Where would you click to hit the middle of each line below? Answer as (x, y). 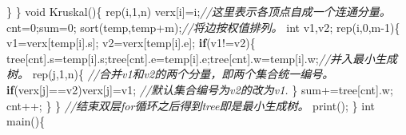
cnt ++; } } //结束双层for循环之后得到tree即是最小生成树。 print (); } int (191, 105)
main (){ (26, 121)
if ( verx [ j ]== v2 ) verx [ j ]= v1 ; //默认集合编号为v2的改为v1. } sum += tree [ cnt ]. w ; (200, 89)
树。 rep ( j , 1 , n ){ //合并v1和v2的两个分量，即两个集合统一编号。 (170, 74)
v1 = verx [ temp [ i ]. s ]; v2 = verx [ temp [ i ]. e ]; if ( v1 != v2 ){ (131, 43)
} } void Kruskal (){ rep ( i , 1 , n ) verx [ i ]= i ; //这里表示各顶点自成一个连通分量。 (199, 11)
